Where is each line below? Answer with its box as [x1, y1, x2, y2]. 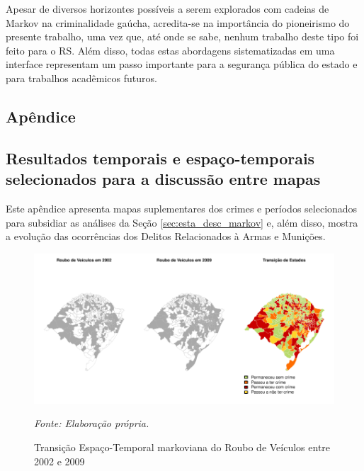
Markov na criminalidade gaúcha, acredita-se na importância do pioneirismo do [6, 15, 350, 30]
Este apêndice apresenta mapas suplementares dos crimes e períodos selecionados [6, 200, 358, 215]
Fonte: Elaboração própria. [34, 416, 149, 431]
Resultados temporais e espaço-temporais [6, 147, 315, 169]
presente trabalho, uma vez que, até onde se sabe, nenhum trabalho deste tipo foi [6, 29, 359, 44]
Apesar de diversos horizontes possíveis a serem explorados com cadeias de [6, 1, 329, 16]
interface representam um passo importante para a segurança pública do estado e [6, 57, 358, 72]
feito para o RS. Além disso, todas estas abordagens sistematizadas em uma [6, 42, 335, 57]
